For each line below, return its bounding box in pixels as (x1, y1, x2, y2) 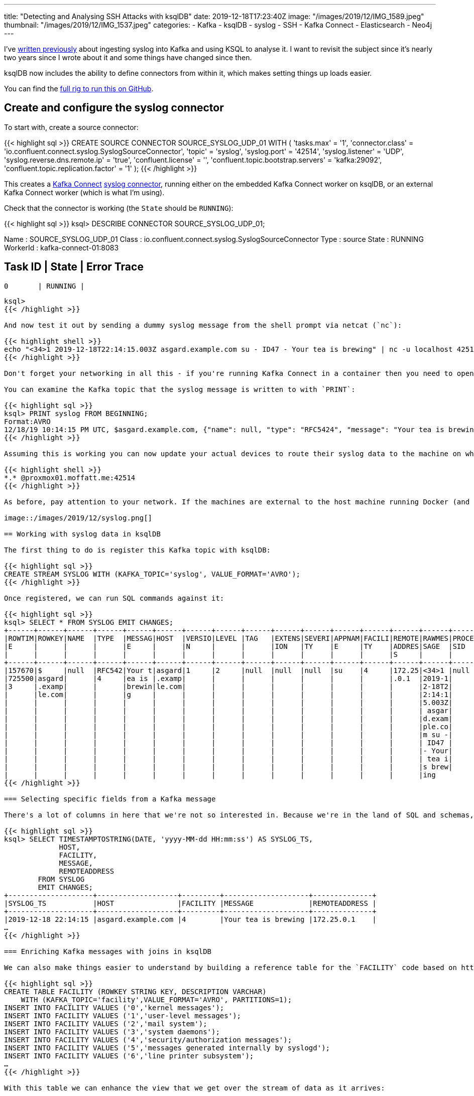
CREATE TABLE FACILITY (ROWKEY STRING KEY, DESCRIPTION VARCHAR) (4, 987, 267, 996)
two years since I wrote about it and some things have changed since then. (4, 53, 252, 62)
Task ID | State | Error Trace (4, 260, 144, 273)
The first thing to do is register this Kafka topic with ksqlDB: (4, 545, 271, 554)
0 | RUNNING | (4, 282, 85, 290)
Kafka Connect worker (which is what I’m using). (4, 188, 165, 197)
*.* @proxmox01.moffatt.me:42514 (4, 473, 136, 482)
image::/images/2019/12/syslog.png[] (4, 513, 153, 522)
